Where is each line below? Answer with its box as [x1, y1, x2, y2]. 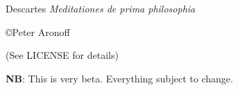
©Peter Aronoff [6, 24, 70, 39]
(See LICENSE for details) [6, 48, 119, 62]
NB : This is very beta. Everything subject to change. [6, 71, 233, 85]
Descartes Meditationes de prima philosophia [6, 1, 196, 15]
